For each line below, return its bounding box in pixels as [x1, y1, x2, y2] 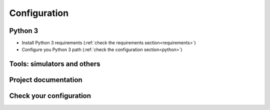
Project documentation [9, 75, 82, 84]
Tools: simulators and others [9, 60, 100, 68]
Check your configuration [9, 91, 91, 100]
